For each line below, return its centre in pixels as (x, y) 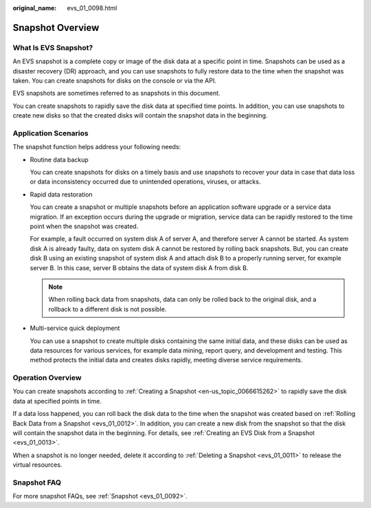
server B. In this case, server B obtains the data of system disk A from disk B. (139, 267)
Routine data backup (59, 159)
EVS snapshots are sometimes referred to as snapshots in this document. (116, 93)
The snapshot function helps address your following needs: (97, 147)
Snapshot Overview (56, 27)
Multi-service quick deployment (75, 328)
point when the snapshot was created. (84, 226)
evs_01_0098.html (92, 8)
